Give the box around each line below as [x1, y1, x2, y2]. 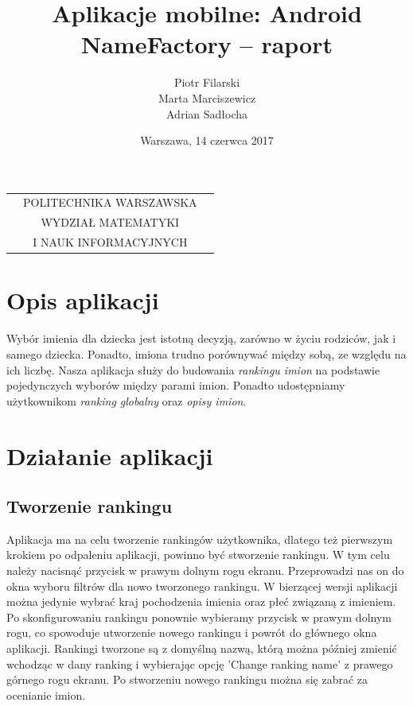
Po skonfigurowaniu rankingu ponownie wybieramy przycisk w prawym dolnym [6, 608, 392, 625]
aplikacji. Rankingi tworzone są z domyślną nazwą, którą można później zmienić [6, 640, 397, 657]
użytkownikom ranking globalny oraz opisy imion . [6, 392, 247, 409]
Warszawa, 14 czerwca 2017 [140, 132, 274, 149]
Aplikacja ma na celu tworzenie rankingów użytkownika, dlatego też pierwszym [6, 530, 393, 547]
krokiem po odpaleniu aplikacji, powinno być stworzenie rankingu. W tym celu [6, 546, 390, 563]
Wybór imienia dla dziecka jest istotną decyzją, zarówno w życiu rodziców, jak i [6, 330, 396, 347]
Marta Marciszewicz [158, 89, 256, 106]
